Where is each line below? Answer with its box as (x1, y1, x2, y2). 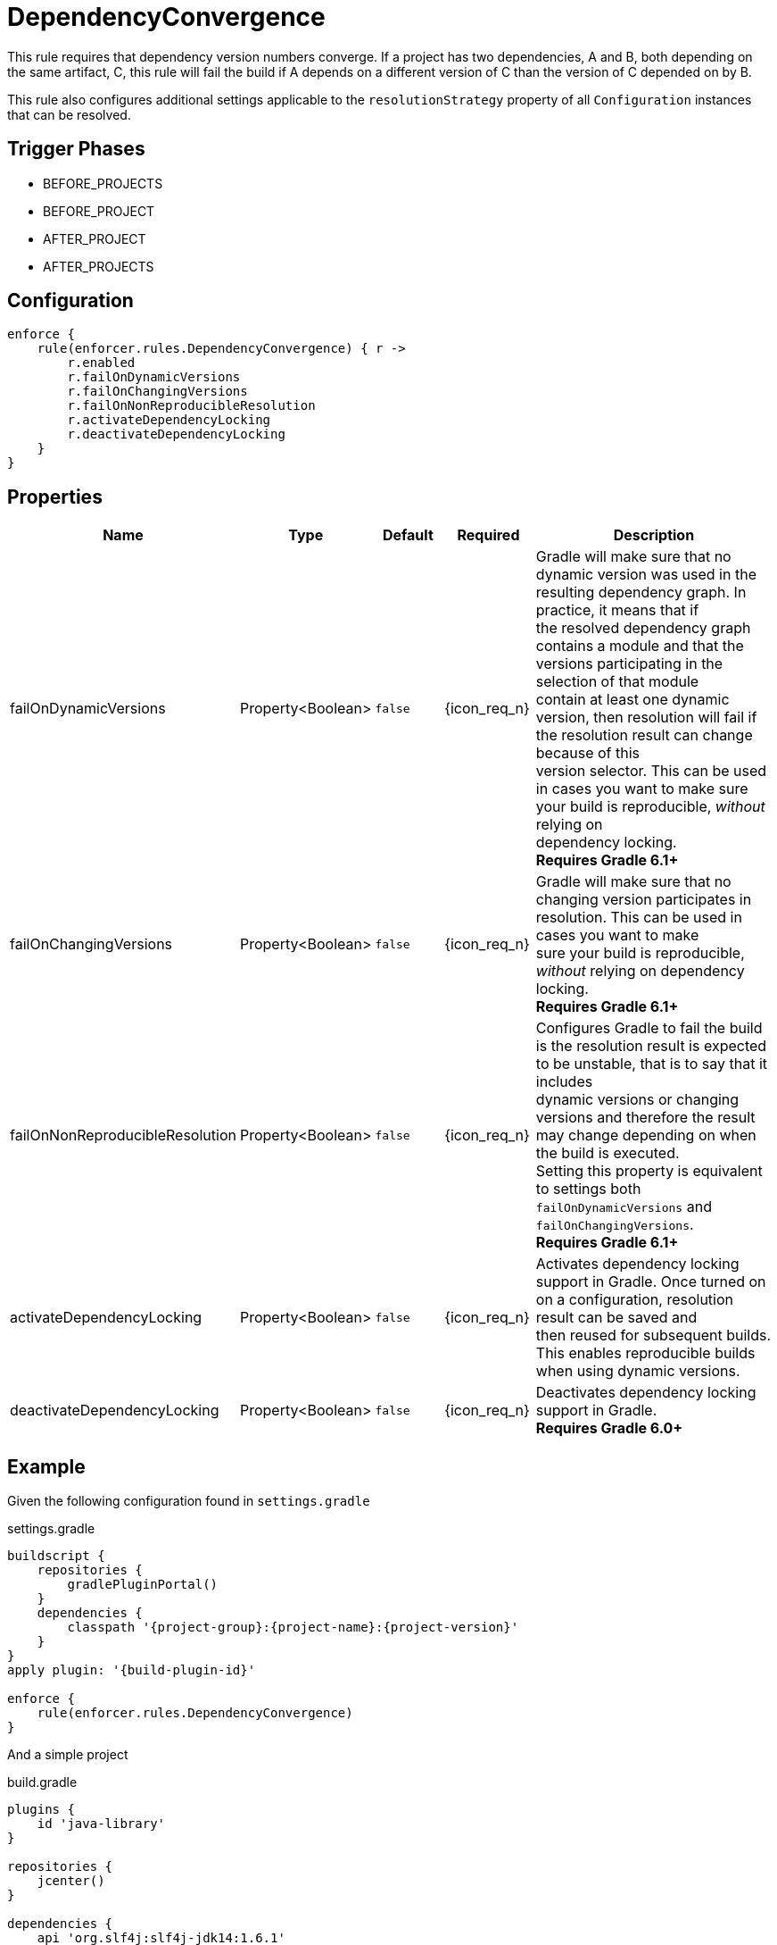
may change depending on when (535, 1126, 756, 1145)
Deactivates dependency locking (535, 1383, 756, 1402)
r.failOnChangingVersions (67, 384, 248, 399)
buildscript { (7, 1548, 105, 1564)
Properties (7, 485, 103, 508)
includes (535, 1073, 593, 1091)
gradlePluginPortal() (67, 1577, 219, 1592)
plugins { (7, 1802, 75, 1817)
